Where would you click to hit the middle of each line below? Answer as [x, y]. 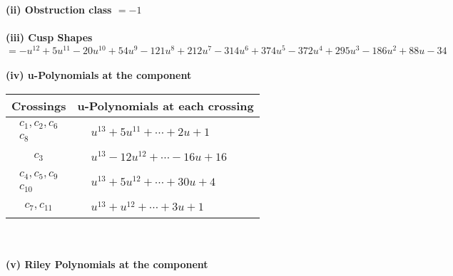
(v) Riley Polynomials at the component [107, 264]
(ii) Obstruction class [59, 9]
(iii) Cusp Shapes [49, 37]
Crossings [39, 106]
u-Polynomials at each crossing [166, 106]
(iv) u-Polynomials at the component [99, 75]
